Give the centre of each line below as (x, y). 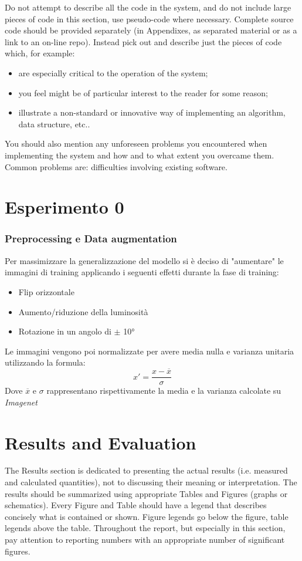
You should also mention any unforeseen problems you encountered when (136, 143)
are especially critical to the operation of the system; (113, 72)
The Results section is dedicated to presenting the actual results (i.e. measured (146, 470)
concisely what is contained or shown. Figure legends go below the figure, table (147, 516)
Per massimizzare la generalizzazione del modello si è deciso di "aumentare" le (144, 260)
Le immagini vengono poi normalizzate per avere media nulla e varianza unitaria (150, 351)
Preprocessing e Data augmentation (91, 239)
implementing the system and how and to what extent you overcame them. (140, 155)
